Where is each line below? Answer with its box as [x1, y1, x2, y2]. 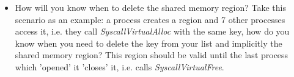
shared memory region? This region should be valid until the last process [15, 49, 288, 61]
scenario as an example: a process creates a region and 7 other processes [15, 13, 285, 25]
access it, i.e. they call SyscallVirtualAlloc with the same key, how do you [15, 25, 290, 38]
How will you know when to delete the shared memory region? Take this [15, 1, 286, 13]
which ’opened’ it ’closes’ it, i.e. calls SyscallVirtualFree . [15, 60, 224, 73]
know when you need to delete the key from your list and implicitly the [15, 36, 282, 49]
